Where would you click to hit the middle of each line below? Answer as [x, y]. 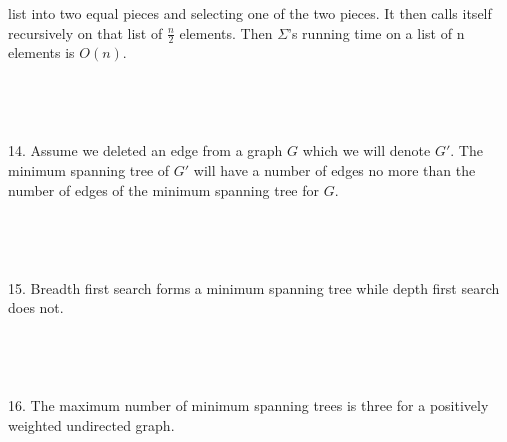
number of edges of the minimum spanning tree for [163, 189]
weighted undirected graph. [91, 424]
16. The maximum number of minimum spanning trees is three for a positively [248, 405]
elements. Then [226, 32]
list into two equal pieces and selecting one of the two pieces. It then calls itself [250, 13]
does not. [36, 307]
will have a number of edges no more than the [334, 169]
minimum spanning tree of [89, 169]
